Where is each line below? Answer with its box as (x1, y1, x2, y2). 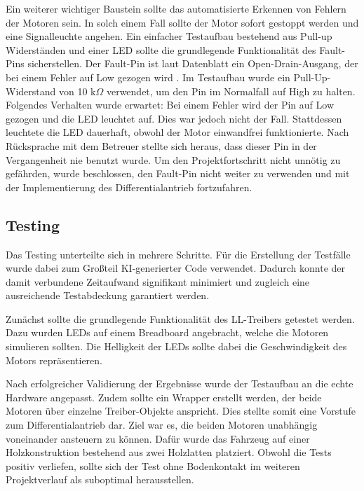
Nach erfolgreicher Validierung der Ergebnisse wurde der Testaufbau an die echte (6, 376, 353, 391)
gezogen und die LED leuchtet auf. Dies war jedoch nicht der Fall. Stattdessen (6, 111, 342, 125)
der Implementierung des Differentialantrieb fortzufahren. (6, 179, 252, 194)
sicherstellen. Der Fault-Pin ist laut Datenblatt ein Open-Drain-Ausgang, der (27, 56, 358, 71)
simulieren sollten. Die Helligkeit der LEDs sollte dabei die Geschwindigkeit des (6, 339, 347, 354)
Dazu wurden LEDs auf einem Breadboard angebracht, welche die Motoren (6, 325, 329, 340)
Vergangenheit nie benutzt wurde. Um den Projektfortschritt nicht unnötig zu (6, 152, 341, 167)
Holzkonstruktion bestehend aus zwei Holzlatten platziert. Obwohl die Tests (6, 445, 332, 459)
